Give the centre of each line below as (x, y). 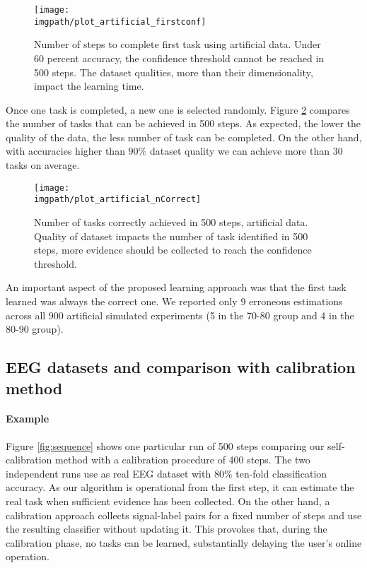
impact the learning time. (89, 86)
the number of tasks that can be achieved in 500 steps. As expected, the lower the (183, 123)
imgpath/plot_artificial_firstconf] (120, 22)
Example (28, 419)
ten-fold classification (281, 473)
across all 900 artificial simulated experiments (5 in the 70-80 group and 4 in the (180, 315)
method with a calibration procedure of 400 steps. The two (183, 460)
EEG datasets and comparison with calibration (181, 367)
